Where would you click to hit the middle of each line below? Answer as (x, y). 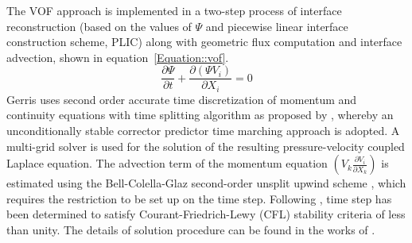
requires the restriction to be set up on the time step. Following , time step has (199, 198)
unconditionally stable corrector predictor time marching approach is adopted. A (203, 131)
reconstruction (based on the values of (99, 26)
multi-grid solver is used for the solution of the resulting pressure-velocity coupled (206, 146)
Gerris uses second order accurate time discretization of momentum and (182, 99)
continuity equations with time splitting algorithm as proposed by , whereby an (200, 115)
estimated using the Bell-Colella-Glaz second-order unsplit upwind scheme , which (206, 183)
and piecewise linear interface (277, 26)
